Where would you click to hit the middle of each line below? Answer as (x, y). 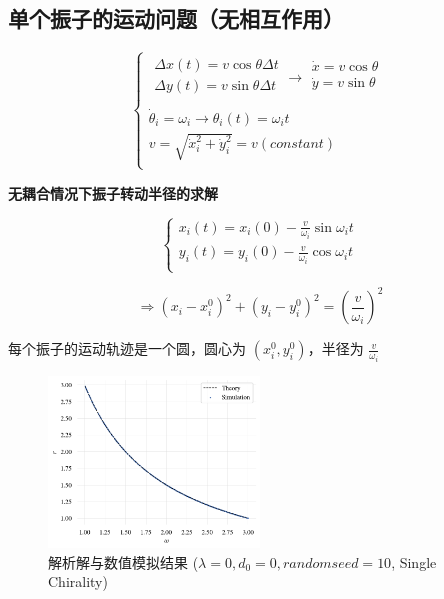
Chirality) (78, 581)
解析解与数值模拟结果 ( (123, 561)
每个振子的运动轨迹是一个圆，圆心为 (127, 348)
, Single (414, 561)
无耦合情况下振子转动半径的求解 (113, 192)
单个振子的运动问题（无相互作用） (176, 18)
